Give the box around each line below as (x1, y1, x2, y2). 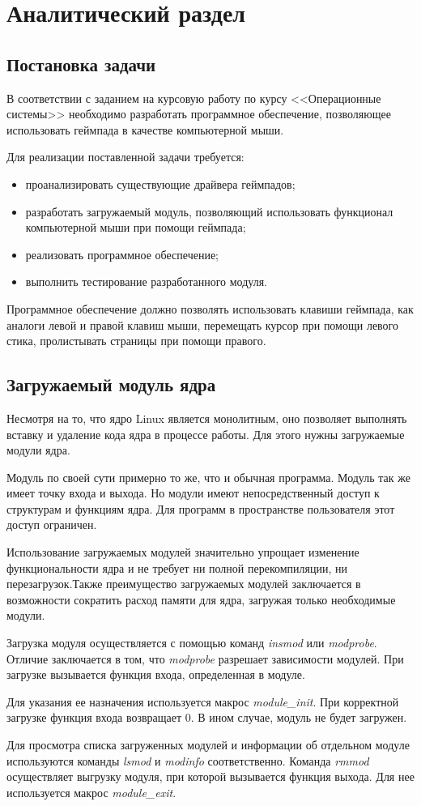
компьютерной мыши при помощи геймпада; (25, 219, 246, 236)
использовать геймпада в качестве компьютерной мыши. (6, 121, 284, 138)
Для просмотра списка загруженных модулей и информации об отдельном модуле (6, 736, 410, 753)
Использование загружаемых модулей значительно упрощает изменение (6, 544, 359, 561)
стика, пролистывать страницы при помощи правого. (6, 332, 266, 349)
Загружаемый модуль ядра (6, 372, 216, 397)
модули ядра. (6, 441, 70, 458)
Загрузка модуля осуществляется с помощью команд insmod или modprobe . (6, 634, 377, 651)
